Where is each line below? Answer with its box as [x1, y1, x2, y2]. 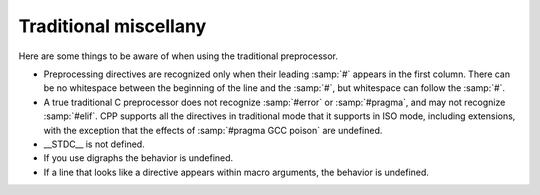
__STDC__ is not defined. [43, 138, 145, 150]
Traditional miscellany [18, 15, 207, 37]
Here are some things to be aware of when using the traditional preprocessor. [18, 50, 339, 62]
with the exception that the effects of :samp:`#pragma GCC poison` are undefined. [43, 124, 383, 136]
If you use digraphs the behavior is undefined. [43, 152, 234, 164]
